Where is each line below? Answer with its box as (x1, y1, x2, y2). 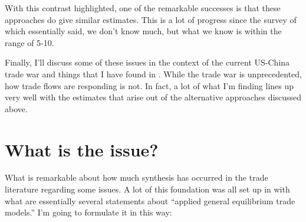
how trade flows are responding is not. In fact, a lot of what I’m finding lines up (5, 79, 294, 92)
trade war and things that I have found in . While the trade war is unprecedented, (5, 67, 302, 80)
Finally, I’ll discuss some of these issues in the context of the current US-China (5, 56, 290, 68)
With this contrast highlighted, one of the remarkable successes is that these (5, 2, 281, 14)
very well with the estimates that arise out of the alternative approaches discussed (5, 91, 302, 103)
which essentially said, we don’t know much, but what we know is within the (5, 25, 282, 37)
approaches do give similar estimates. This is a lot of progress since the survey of (5, 13, 297, 25)
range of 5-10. (5, 36, 54, 48)
